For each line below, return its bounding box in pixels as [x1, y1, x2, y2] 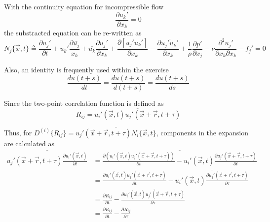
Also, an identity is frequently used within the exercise [4, 64, 169, 75]
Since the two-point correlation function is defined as [4, 97, 164, 108]
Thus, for [4, 127, 32, 137]
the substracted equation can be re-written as [4, 28, 142, 38]
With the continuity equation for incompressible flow [4, 1, 164, 11]
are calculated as [4, 138, 54, 148]
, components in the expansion [156, 127, 249, 137]
